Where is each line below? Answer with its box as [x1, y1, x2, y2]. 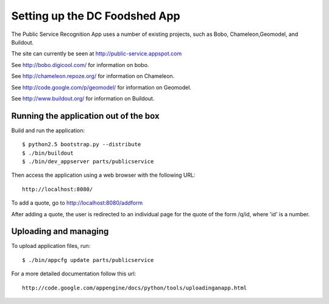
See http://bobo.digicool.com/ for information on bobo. [11, 61, 149, 68]
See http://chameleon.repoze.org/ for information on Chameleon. [11, 72, 175, 80]
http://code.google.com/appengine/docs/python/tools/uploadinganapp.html [22, 284, 247, 291]
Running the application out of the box [11, 110, 160, 121]
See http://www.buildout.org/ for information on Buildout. [11, 94, 155, 102]
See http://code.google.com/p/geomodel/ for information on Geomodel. [11, 83, 192, 91]
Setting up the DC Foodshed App [11, 9, 180, 23]
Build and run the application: [11, 127, 85, 134]
